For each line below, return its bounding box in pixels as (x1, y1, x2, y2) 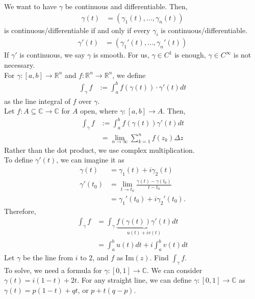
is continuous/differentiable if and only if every (4, 24, 150, 35)
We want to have (4, 1, 57, 11)
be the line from (23, 252, 73, 263)
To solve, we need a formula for (4, 264, 102, 275)
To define (4, 154, 33, 165)
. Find (149, 252, 169, 263)
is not (233, 49, 251, 60)
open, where (80, 105, 118, 116)
